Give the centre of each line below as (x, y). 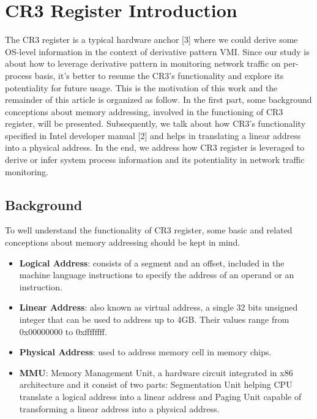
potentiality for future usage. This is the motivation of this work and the (141, 87)
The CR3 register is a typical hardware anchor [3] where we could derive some (151, 40)
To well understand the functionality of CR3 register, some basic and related (149, 230)
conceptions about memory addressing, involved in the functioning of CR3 (144, 111)
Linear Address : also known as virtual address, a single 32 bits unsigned (158, 307)
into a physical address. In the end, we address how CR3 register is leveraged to (155, 147)
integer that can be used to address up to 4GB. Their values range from (154, 319)
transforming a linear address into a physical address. (119, 408)
